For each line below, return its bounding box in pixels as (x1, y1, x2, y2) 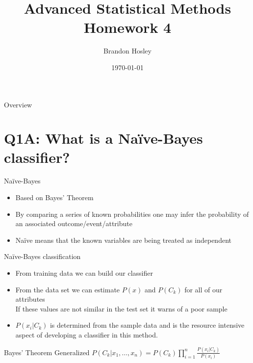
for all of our (184, 284, 223, 294)
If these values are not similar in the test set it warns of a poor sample (15, 303, 228, 313)
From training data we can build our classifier (15, 267, 153, 278)
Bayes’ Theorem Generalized (4, 347, 90, 357)
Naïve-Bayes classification (4, 251, 81, 261)
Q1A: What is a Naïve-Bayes (4, 128, 203, 148)
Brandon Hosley (103, 46, 152, 56)
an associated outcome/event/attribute (15, 218, 132, 229)
